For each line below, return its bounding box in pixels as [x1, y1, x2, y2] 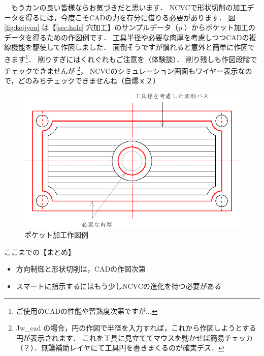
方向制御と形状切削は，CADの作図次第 [16, 263, 146, 274]
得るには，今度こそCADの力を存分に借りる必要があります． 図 [25, 12, 236, 22]
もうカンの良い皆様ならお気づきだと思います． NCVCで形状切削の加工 [11, 2, 247, 12]
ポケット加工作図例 [24, 229, 88, 240]
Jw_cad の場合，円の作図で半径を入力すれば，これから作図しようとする [16, 322, 256, 333]
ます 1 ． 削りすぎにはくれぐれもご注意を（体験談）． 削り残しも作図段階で [11, 52, 257, 64]
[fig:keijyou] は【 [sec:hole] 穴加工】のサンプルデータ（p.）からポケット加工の [4, 22, 255, 33]
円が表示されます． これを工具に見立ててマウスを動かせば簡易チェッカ [16, 332, 253, 343]
